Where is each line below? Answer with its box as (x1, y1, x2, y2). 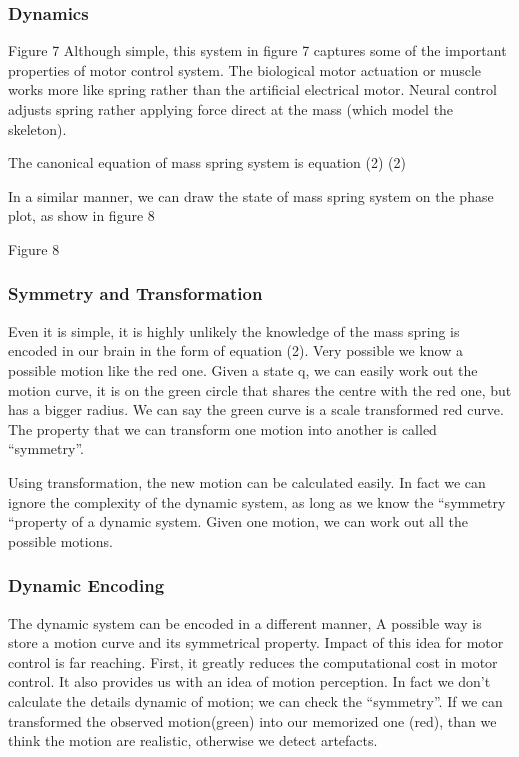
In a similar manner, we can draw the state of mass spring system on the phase (8, 185, 494, 206)
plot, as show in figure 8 (8, 205, 155, 226)
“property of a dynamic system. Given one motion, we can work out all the (8, 511, 469, 532)
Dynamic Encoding (8, 573, 165, 598)
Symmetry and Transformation (8, 281, 263, 306)
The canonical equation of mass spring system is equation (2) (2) (8, 152, 406, 173)
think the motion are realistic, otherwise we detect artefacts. (8, 730, 378, 751)
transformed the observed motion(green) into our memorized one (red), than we (8, 710, 497, 731)
